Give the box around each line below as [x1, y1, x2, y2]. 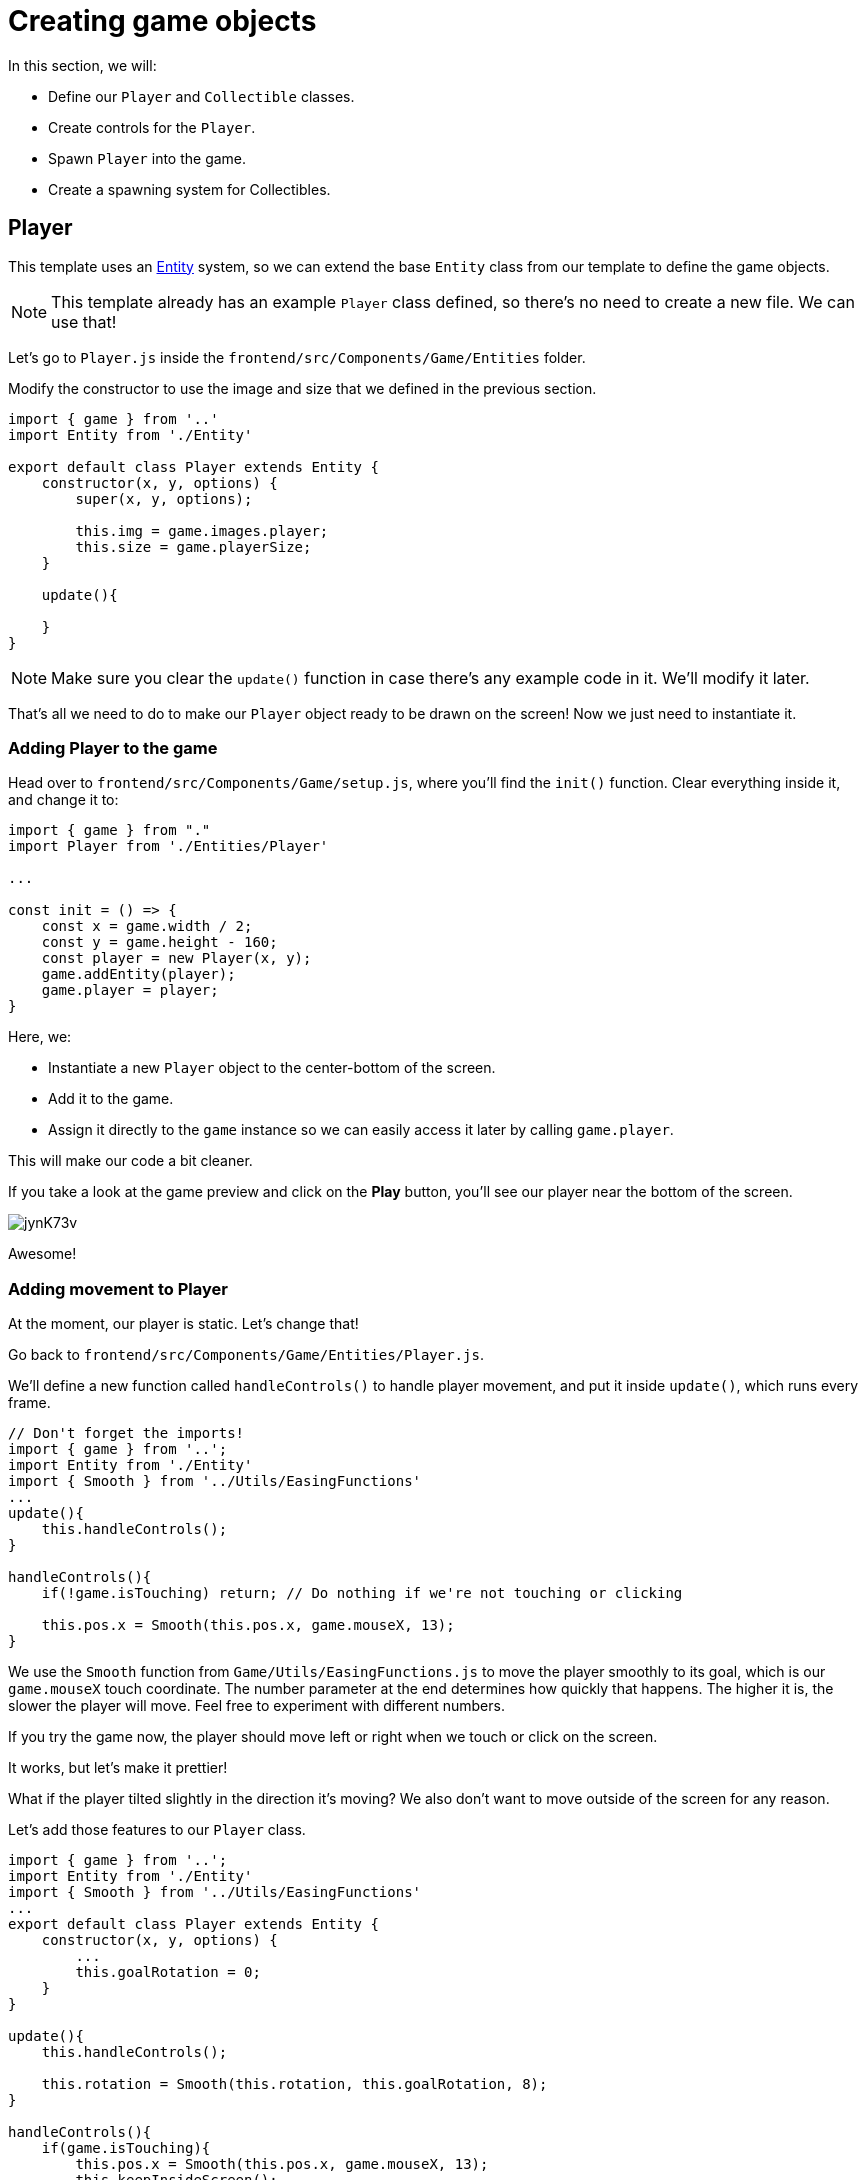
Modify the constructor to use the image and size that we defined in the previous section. [8, 379, 597, 397]
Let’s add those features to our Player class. [8, 1821, 306, 1839]
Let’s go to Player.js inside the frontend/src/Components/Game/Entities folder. [8, 348, 586, 366]
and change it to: [8, 791, 119, 809]
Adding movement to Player [8, 1278, 228, 1299]
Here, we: [8, 1028, 72, 1046]
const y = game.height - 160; [41, 934, 278, 951]
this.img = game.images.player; [75, 522, 329, 539]
